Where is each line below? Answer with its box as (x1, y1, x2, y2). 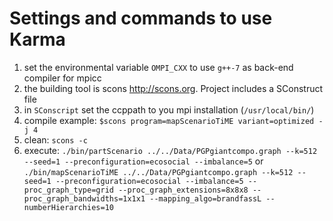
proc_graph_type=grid (23, 185, 114, 195)
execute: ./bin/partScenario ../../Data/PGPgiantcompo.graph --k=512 (23, 144, 318, 156)
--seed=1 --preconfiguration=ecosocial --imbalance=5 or (23, 155, 264, 167)
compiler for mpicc (23, 72, 102, 84)
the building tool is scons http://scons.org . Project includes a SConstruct (23, 82, 324, 94)
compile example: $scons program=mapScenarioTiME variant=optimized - (23, 114, 324, 126)
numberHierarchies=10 (23, 202, 114, 212)
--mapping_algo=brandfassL (149, 193, 262, 204)
